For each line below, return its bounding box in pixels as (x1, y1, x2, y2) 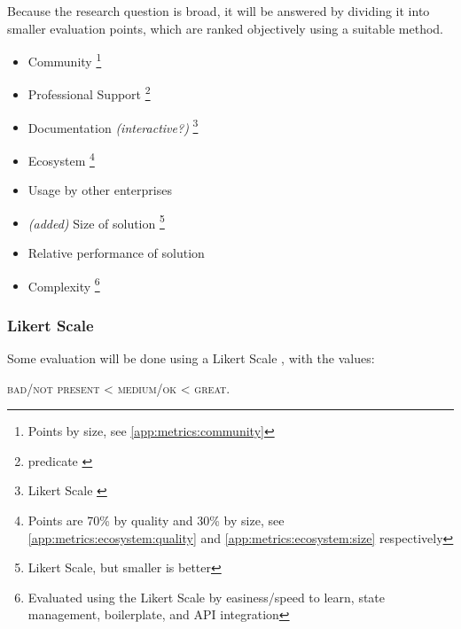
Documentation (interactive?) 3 (27, 115, 199, 136)
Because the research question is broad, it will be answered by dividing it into (7, 2, 430, 19)
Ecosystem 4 (27, 148, 95, 169)
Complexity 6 (27, 274, 100, 295)
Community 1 (27, 50, 102, 70)
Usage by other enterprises (27, 181, 172, 199)
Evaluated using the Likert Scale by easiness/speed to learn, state (27, 587, 386, 606)
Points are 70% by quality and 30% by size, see (27, 511, 285, 530)
